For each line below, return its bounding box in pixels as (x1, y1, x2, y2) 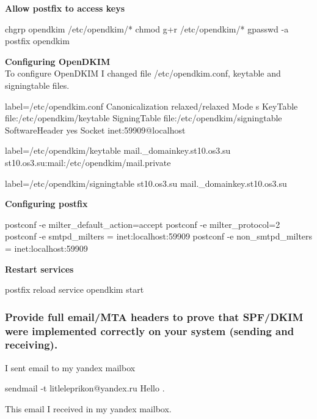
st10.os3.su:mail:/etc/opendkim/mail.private (5, 156, 171, 168)
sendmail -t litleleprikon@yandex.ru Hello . (5, 382, 165, 394)
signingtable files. (5, 78, 70, 91)
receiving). (5, 337, 58, 352)
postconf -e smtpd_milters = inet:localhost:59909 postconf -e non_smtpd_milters (5, 230, 313, 243)
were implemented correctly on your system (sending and (5, 323, 294, 338)
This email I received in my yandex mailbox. (5, 402, 172, 415)
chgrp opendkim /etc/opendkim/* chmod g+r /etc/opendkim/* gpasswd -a (5, 22, 289, 35)
